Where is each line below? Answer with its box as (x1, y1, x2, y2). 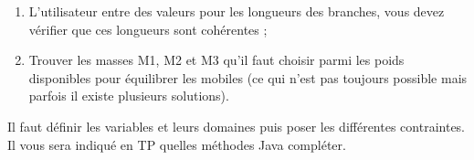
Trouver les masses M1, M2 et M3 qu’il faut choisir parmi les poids (28, 50, 405, 69)
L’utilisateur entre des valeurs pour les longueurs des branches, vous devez (28, 2, 445, 20)
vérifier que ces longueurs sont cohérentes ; (28, 19, 268, 38)
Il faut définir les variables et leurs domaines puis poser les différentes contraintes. (7, 116, 466, 135)
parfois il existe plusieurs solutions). (28, 86, 229, 105)
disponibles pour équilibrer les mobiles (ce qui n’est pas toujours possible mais (28, 68, 468, 87)
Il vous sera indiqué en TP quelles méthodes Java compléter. (7, 134, 346, 154)
